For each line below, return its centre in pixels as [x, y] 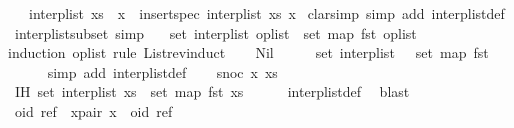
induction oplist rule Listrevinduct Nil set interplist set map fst [248, 52]
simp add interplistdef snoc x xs [162, 71]
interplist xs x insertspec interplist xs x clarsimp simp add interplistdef [266, 13]
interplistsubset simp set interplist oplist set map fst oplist [215, 32]
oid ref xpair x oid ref [93, 110]
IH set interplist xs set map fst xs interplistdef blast [212, 91]
